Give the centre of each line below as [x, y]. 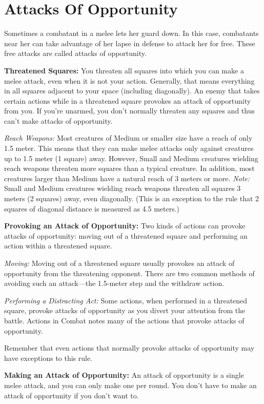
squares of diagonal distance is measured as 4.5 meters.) [92, 208]
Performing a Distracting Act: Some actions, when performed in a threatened [126, 300]
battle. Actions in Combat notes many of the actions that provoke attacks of [124, 320]
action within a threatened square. [58, 246]
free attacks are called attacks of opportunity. [75, 53]
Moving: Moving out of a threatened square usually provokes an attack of [119, 263]
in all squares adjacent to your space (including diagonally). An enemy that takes [132, 91]
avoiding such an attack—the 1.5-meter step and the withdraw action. [114, 283]
